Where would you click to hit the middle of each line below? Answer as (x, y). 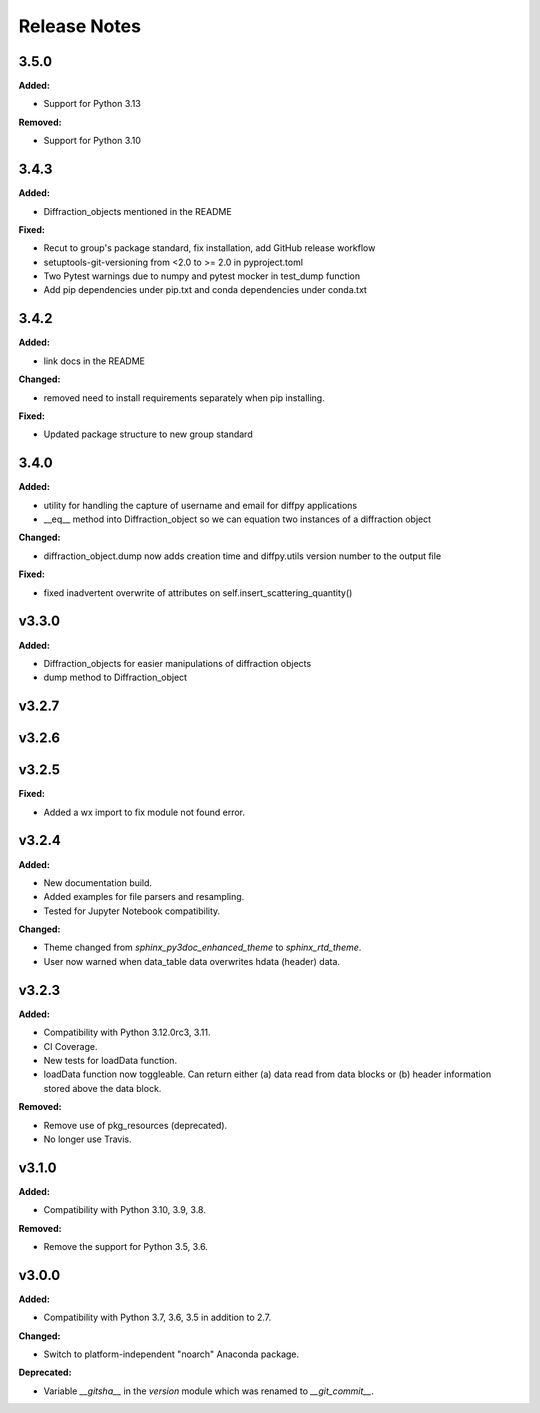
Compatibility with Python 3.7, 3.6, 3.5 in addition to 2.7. (157, 1317)
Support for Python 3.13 (92, 104)
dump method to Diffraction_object (115, 677)
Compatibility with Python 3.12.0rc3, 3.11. (127, 1032)
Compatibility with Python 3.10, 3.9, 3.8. (125, 1210)
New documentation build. (98, 882)
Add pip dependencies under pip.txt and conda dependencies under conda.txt (205, 290)
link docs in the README (94, 361)
